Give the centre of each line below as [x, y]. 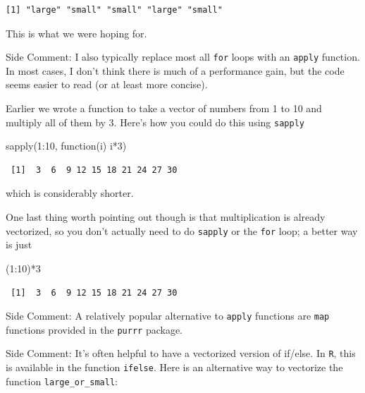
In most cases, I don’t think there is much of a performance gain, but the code [175, 70]
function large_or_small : [62, 381]
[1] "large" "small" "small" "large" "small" [114, 10]
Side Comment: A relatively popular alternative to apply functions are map [168, 316]
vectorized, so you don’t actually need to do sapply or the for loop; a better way [182, 230]
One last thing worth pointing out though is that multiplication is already [166, 217]
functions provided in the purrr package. [94, 329]
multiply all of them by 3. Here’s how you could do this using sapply [155, 122]
